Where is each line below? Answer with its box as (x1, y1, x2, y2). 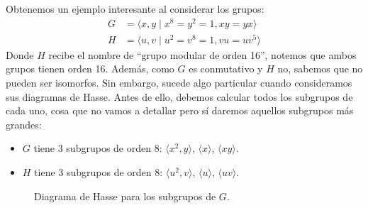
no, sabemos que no (277, 61, 363, 76)
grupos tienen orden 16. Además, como (6, 61, 174, 76)
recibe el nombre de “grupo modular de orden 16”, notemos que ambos (48, 47, 357, 62)
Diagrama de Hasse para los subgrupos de (34, 188, 216, 203)
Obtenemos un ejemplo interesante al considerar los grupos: (6, 1, 264, 16)
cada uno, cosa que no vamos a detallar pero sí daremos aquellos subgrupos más (6, 103, 354, 118)
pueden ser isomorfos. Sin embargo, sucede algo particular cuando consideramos (6, 75, 352, 89)
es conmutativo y (189, 61, 263, 76)
